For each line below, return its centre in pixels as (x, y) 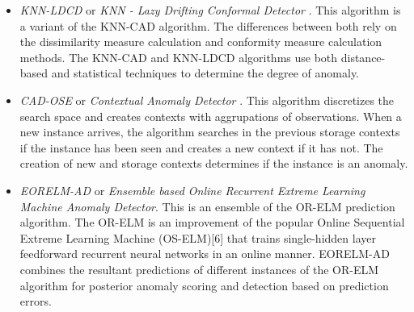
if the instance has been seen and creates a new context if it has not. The (201, 147)
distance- (363, 57)
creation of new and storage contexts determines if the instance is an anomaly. (214, 163)
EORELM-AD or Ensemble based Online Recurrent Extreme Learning (192, 190)
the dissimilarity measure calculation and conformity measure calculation (201, 42)
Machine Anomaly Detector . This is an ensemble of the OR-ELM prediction (207, 206)
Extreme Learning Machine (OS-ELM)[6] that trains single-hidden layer (198, 237)
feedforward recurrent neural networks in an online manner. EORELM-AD (205, 254)
